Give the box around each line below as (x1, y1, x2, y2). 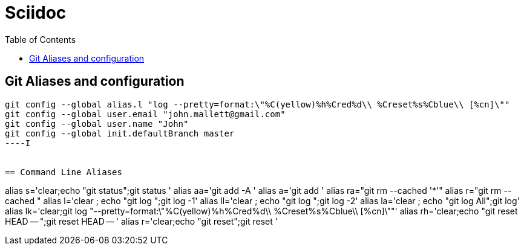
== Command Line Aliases (5, 167, 122, 177)
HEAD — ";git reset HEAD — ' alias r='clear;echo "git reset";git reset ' (5, 216, 278, 226)
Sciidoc (5, 2, 67, 23)
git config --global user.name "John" (5, 118, 189, 129)
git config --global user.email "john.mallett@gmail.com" (5, 109, 286, 119)
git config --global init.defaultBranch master (5, 128, 235, 138)
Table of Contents (5, 34, 76, 45)
